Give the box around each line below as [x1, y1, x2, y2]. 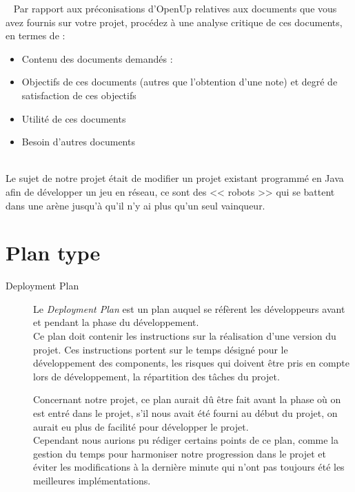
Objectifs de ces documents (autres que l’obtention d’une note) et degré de [21, 74, 338, 89]
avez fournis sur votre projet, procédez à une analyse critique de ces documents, [6, 14, 343, 29]
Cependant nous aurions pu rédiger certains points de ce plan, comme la [33, 433, 339, 447]
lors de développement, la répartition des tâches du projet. [33, 369, 280, 383]
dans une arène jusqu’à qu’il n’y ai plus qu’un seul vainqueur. [6, 198, 265, 212]
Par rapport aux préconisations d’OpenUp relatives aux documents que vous [13, 1, 337, 15]
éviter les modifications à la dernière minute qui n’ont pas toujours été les [33, 460, 345, 474]
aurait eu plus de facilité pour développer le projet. [33, 419, 249, 433]
